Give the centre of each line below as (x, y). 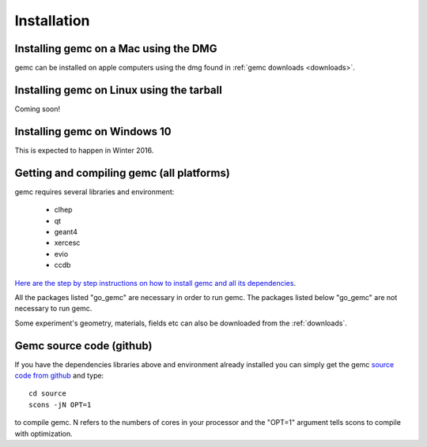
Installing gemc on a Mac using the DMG (116, 49)
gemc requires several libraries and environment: (94, 192)
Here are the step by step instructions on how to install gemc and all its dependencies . (155, 283)
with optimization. (43, 434)
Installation (52, 21)
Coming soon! (38, 109)
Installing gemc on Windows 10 (93, 131)
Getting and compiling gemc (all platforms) (123, 173)
